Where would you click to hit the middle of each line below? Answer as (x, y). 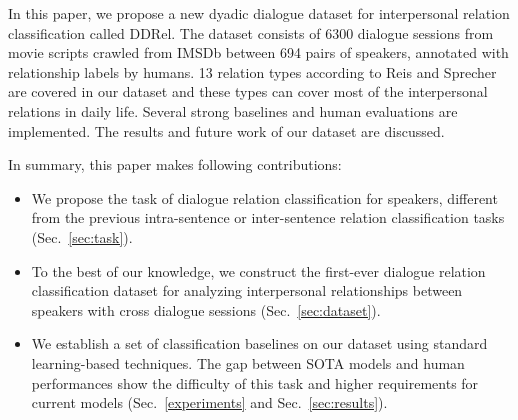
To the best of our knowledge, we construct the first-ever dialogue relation (258, 270)
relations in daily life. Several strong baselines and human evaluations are (233, 110)
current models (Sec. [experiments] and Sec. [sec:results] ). (209, 402)
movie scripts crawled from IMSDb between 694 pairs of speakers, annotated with (258, 52)
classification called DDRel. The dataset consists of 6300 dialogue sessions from (251, 32)
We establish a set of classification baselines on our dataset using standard (259, 343)
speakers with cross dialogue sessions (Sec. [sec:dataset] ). (206, 309)
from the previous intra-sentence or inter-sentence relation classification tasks (268, 217)
